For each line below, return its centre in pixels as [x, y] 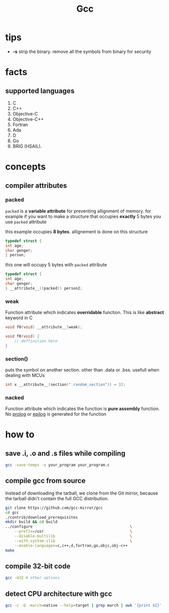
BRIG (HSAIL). [27, 146]
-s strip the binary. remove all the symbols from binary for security [82, 51]
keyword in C [19, 318]
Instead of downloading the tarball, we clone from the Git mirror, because [82, 493]
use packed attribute [26, 222]
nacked [15, 397]
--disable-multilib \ [73, 536]
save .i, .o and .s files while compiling [65, 453]
